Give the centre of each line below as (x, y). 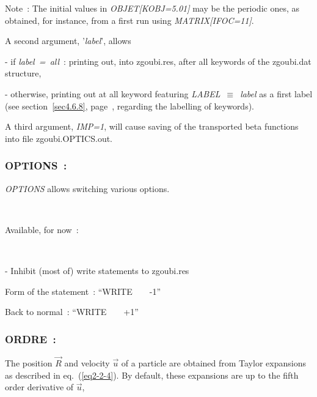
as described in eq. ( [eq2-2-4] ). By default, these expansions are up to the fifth (152, 375)
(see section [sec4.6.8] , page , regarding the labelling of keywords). (130, 106)
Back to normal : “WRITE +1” (72, 312)
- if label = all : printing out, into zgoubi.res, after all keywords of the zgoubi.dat (158, 61)
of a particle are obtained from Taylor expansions (213, 363)
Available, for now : (42, 229)
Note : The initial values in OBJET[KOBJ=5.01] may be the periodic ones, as (152, 8)
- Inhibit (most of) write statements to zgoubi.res (97, 270)
